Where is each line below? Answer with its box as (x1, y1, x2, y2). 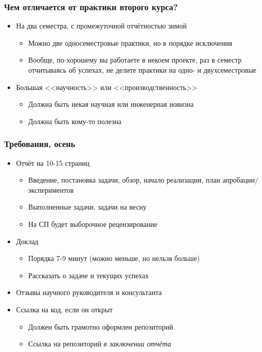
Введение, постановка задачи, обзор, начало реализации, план (28, 174, 220, 185)
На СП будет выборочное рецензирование (28, 218, 158, 229)
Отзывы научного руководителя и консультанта (16, 287, 162, 298)
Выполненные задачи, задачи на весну (28, 201, 147, 212)
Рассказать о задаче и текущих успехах (28, 270, 149, 280)
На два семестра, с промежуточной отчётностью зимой (16, 20, 187, 31)
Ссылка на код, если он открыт (16, 304, 113, 314)
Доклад (16, 236, 39, 246)
